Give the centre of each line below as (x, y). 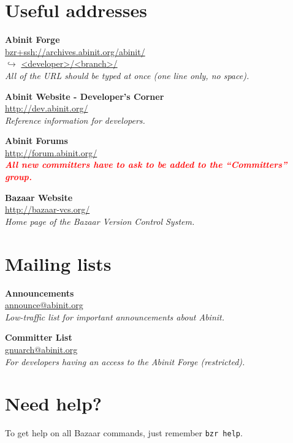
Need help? (54, 403)
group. (18, 177)
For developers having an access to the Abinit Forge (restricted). (125, 361)
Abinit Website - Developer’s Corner (85, 96)
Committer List (39, 337)
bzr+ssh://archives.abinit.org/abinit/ (75, 51)
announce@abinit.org (44, 305)
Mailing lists (58, 263)
